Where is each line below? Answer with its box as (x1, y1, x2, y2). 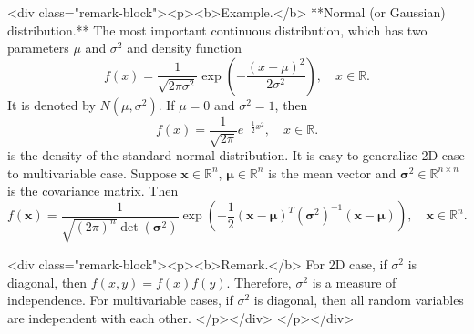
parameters (7, 38, 69, 57)
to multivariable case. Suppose (7, 163, 177, 182)
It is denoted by (7, 95, 96, 114)
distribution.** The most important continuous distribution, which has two (7, 20, 428, 39)
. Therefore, (226, 272, 292, 291)
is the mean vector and (268, 163, 397, 182)
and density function (127, 38, 242, 57)
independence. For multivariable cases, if (7, 290, 233, 309)
